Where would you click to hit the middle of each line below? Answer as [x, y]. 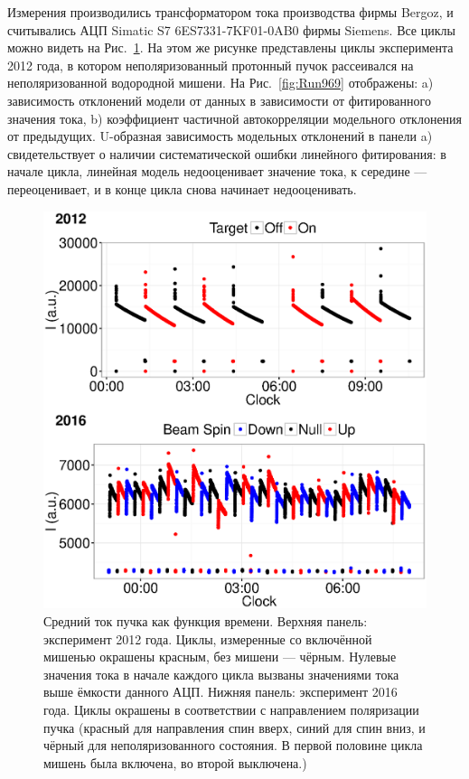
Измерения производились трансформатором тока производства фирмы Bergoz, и [230, 12]
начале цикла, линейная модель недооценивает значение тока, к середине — [217, 171]
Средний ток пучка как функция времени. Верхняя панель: [206, 621]
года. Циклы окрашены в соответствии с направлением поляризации [231, 709]
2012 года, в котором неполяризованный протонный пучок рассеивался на [211, 65]
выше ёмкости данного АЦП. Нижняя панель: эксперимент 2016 [220, 692]
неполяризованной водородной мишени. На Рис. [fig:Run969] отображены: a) [220, 83]
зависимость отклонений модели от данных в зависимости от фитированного [219, 100]
